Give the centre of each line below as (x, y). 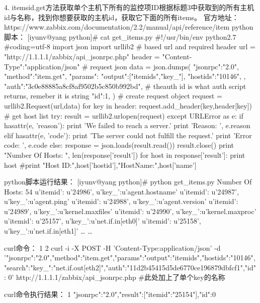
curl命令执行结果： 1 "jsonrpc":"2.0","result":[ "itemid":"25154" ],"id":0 (110, 294)
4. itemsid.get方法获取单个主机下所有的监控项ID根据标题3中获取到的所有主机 (129, 7)
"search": (17, 267)
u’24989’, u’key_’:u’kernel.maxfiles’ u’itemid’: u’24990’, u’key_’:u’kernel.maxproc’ (130, 211)
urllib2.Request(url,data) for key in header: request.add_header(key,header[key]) (128, 105)
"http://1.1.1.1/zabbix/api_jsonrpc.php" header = (82, 56)
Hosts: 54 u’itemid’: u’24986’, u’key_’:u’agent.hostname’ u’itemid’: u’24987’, (121, 191)
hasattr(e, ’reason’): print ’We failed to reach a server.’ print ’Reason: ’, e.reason (127, 125)
